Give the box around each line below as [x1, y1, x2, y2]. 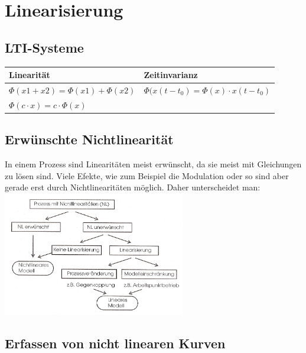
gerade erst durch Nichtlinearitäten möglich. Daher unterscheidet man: [5, 181, 261, 193]
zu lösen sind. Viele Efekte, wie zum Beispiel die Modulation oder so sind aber [5, 169, 289, 182]
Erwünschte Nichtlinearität [5, 130, 174, 148]
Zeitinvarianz [144, 69, 198, 81]
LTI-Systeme [5, 38, 84, 56]
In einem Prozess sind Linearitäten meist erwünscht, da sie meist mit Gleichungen [5, 158, 302, 170]
